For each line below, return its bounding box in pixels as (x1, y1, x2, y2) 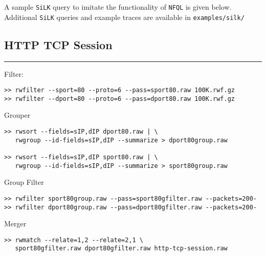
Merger (4, 218, 27, 229)
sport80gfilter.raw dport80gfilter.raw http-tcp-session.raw (15, 245, 228, 252)
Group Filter (4, 177, 44, 187)
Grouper (4, 110, 31, 120)
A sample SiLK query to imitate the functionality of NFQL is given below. (4, 2, 232, 12)
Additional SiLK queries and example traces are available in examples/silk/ (4, 11, 245, 22)
